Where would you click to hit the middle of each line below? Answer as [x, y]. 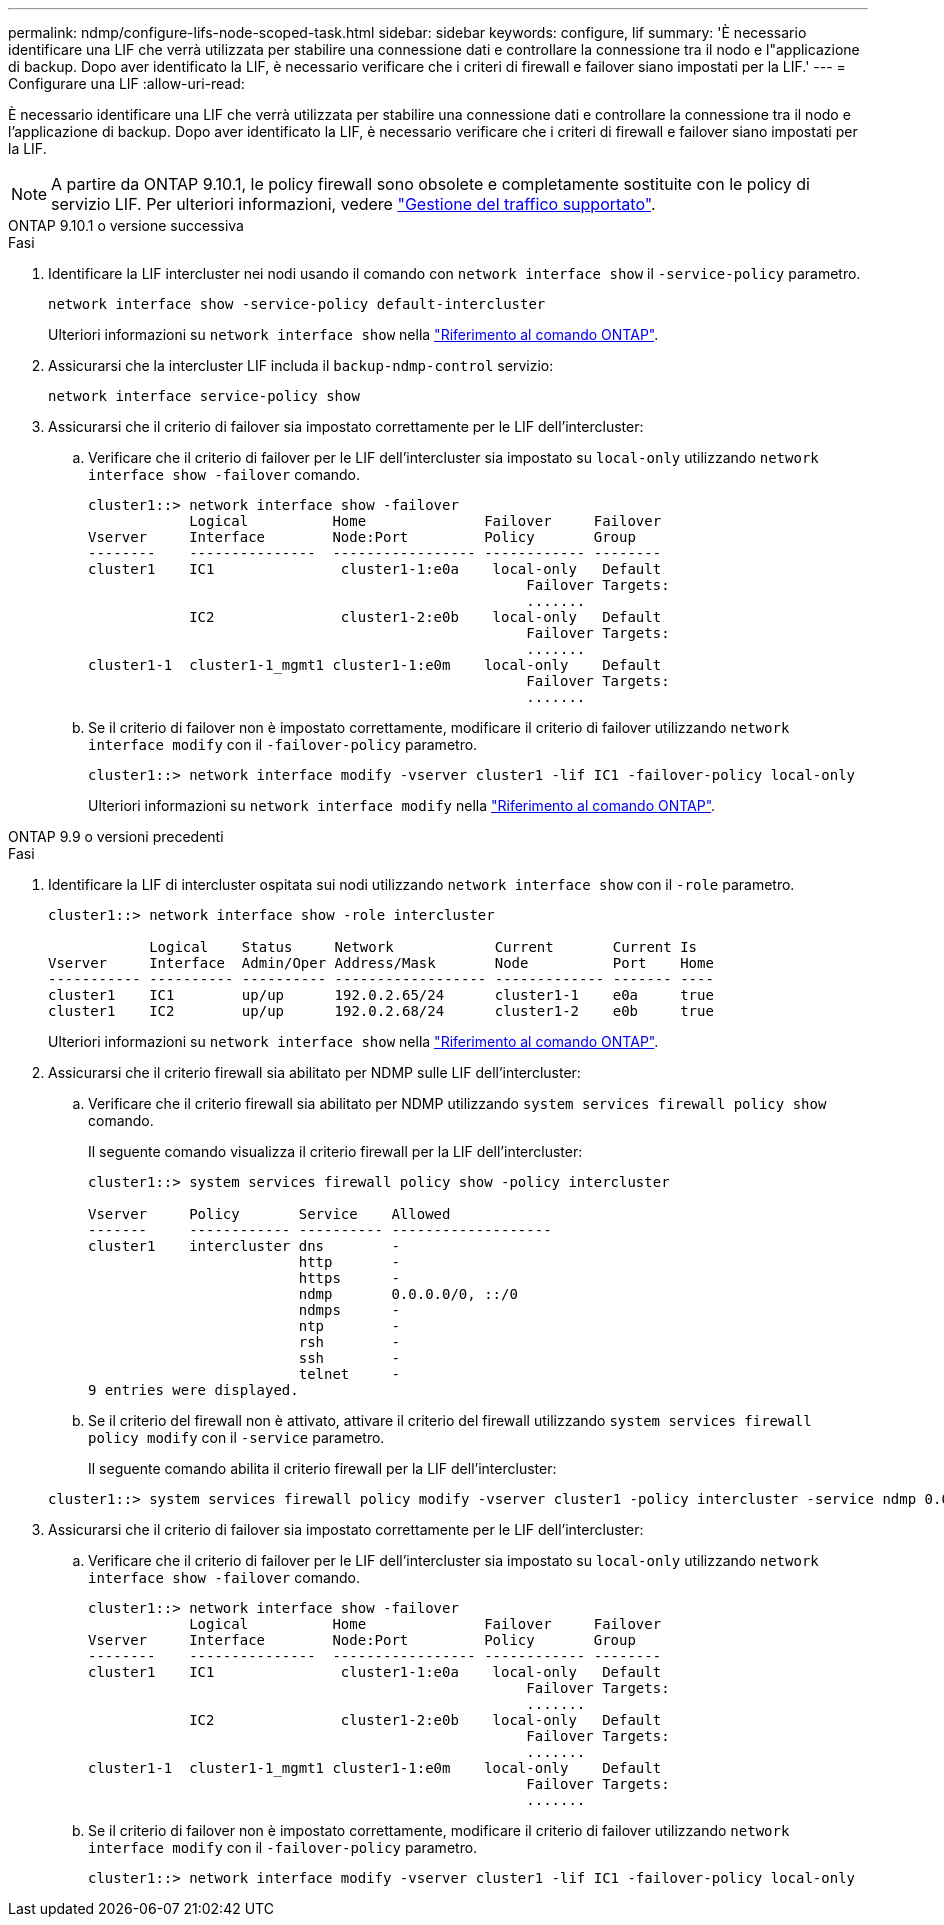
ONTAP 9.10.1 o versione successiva [126, 225]
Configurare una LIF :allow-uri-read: [126, 83]
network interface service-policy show [204, 396]
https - [349, 1278]
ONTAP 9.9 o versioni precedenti [116, 836]
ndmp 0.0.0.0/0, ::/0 [408, 1294]
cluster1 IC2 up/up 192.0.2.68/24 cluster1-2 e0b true [381, 1011]
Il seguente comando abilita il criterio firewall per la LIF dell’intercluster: [322, 1468]
